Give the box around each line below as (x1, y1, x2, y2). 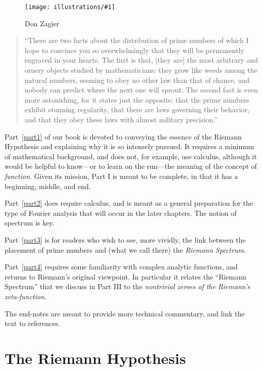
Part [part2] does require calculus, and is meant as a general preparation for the (5, 198, 253, 208)
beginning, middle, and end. (5, 180, 91, 191)
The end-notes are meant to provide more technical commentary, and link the (5, 308, 245, 318)
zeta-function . (5, 291, 46, 301)
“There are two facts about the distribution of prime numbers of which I (24, 35, 249, 45)
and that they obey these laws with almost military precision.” (24, 114, 218, 124)
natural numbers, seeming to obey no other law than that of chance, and (24, 74, 249, 85)
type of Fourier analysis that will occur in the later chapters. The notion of (5, 207, 237, 218)
